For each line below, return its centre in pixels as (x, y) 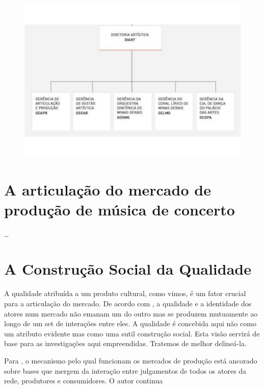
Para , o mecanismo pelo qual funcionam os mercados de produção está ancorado (131, 360)
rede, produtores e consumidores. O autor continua (84, 381)
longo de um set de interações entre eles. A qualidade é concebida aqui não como (130, 323)
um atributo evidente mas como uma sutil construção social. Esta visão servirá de (132, 333)
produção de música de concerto (120, 209)
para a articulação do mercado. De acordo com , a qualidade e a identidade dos (128, 303)
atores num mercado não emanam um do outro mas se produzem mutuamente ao (131, 313)
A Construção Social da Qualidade (128, 269)
